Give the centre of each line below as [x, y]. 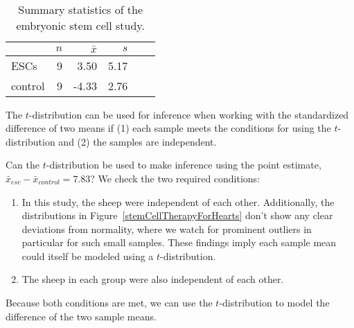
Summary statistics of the [81, 9]
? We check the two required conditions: [175, 178]
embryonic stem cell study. [80, 25]
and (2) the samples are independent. [138, 141]
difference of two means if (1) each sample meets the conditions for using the [168, 128]
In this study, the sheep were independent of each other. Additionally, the [178, 201]
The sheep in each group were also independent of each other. [153, 279]
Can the [23, 165]
